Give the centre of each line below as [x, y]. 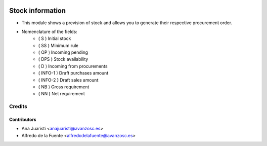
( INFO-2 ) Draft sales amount [68, 80]
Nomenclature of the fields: [49, 32]
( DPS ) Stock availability [63, 59]
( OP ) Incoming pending [63, 52]
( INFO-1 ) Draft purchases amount [73, 73]
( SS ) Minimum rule [58, 45]
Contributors [23, 119]
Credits [18, 107]
